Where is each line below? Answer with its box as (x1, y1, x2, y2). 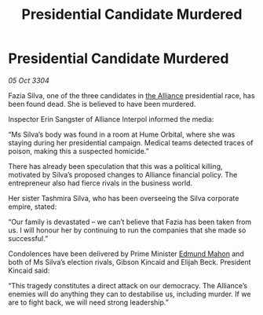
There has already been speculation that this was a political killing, (8, 161, 223, 170)
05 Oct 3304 (8, 75, 49, 85)
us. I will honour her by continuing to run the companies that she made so (8, 225, 247, 235)
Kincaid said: (8, 266, 50, 275)
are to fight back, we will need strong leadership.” (8, 297, 169, 307)
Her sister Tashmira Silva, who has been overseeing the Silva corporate (8, 193, 239, 203)
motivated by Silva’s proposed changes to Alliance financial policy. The (8, 170, 238, 179)
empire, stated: (8, 202, 57, 211)
